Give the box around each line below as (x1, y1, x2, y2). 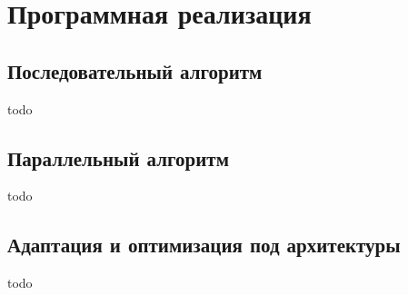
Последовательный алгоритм (7, 56, 263, 84)
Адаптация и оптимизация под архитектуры (7, 231, 401, 259)
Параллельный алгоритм (7, 143, 229, 172)
